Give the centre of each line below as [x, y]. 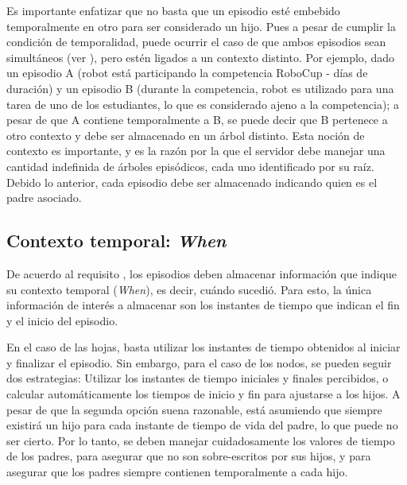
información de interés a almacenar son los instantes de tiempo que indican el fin [203, 305]
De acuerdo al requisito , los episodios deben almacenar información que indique [202, 273]
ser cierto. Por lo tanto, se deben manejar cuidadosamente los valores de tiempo [201, 440]
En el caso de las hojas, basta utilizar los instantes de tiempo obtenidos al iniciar [203, 347]
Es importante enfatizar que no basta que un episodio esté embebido [173, 10]
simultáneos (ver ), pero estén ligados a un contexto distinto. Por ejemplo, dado [200, 57]
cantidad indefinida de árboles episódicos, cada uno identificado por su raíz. [190, 166]
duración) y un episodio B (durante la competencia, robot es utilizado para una [200, 88]
